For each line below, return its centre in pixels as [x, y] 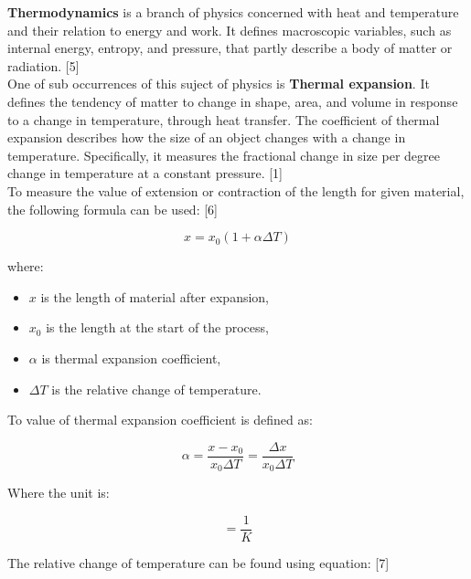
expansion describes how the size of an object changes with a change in [207, 137]
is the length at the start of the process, [157, 327]
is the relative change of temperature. [156, 389]
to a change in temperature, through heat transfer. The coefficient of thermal [224, 119]
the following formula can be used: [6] [112, 209]
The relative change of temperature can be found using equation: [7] [198, 562]
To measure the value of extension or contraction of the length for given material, [236, 190]
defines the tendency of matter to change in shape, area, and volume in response [233, 101]
